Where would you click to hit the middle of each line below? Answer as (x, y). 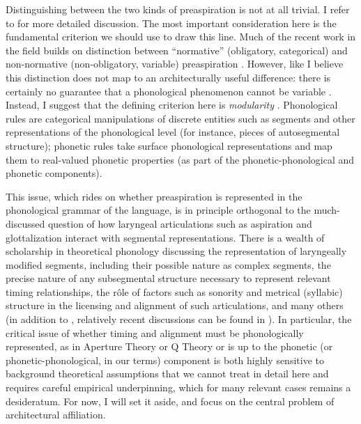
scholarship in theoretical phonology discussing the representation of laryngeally (176, 251)
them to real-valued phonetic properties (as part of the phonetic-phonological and (180, 159)
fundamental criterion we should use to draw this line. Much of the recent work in (181, 37)
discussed (25, 223)
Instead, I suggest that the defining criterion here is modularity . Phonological (172, 105)
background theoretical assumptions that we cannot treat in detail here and (167, 374)
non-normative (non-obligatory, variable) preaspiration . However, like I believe (175, 64)
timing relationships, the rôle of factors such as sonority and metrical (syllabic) (174, 291)
